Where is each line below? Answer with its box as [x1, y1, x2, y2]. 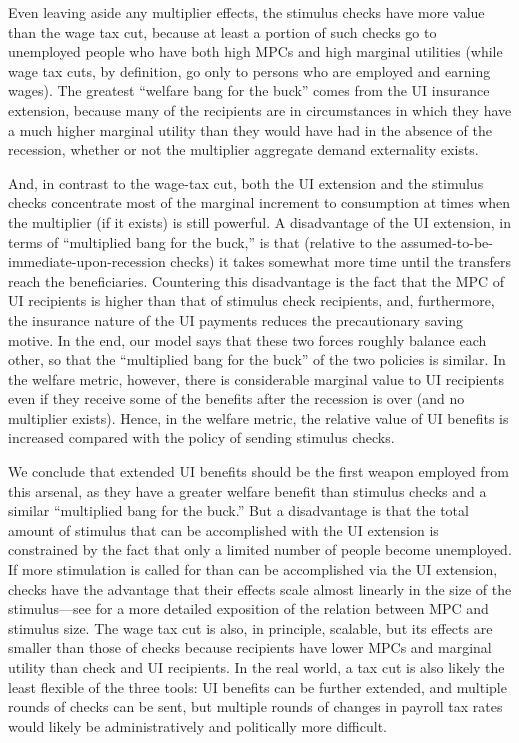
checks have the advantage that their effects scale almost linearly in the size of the [8, 578, 512, 599]
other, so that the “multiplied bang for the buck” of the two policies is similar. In [8, 349, 506, 370]
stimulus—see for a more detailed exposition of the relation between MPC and [8, 598, 489, 619]
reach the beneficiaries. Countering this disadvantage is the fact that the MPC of [8, 270, 505, 291]
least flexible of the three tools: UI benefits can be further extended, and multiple [8, 676, 507, 697]
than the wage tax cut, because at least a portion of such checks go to [8, 21, 437, 42]
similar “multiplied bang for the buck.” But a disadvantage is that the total [8, 500, 469, 521]
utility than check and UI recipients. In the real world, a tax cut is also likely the [8, 657, 505, 677]
